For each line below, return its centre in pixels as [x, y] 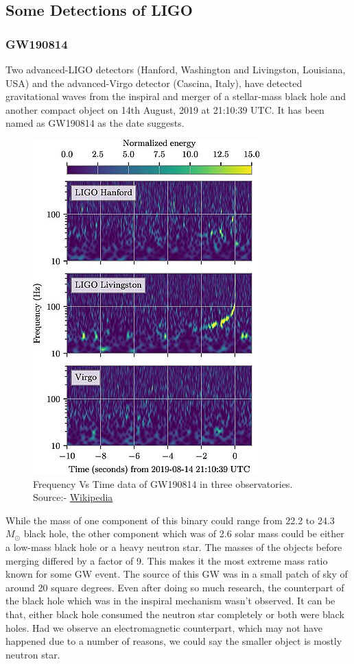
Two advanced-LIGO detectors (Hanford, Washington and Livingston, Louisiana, [176, 69]
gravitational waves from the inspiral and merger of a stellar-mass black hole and [176, 96]
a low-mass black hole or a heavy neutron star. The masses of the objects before [174, 546]
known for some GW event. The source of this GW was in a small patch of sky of [177, 574]
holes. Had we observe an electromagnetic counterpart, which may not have [164, 627]
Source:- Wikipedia [73, 497]
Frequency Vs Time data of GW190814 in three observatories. [163, 483]
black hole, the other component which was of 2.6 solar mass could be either [184, 533]
